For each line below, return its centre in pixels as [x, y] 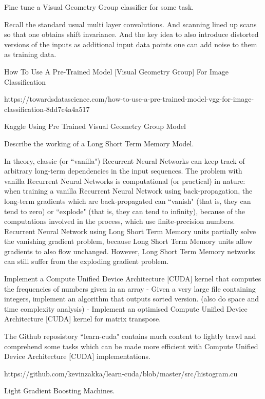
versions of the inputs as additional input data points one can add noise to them [131, 44]
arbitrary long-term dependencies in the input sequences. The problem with [123, 171]
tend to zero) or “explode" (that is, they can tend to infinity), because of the [125, 211]
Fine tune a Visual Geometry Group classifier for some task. [99, 7]
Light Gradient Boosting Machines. [60, 391]
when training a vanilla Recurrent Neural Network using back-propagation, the [128, 191]
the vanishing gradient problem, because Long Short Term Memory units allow [128, 241]
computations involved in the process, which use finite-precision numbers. [120, 221]
